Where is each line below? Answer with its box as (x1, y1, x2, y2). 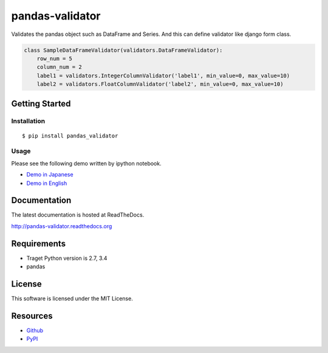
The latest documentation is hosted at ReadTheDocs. (11, 211, 145, 218)
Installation (11, 117, 46, 125)
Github (26, 326, 44, 334)
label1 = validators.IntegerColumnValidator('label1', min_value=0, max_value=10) (36, 72, 290, 79)
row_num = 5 (36, 55, 73, 62)
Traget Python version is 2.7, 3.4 (26, 254, 108, 262)
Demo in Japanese (26, 171, 73, 178)
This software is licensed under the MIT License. (11, 295, 133, 302)
